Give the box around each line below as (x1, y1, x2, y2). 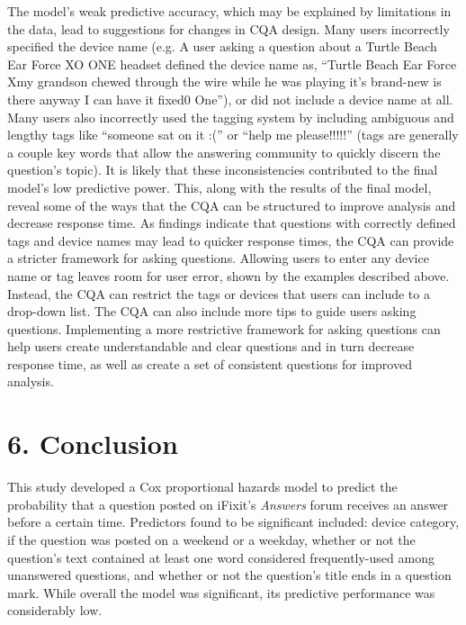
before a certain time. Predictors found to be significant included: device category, (7, 512, 460, 531)
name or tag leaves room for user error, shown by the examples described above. (7, 266, 450, 285)
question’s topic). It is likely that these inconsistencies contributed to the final (7, 160, 438, 179)
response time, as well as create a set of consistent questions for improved (7, 354, 412, 373)
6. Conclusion (7, 425, 178, 462)
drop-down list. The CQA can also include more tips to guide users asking (7, 302, 417, 321)
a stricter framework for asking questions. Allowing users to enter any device (7, 249, 429, 267)
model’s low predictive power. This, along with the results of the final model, (7, 177, 432, 196)
